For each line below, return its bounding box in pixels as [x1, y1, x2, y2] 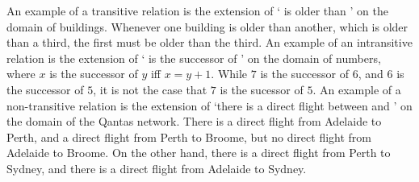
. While [211, 65, 248, 82]
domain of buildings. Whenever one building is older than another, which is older [6, 18, 409, 35]
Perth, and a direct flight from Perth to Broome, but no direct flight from [6, 128, 372, 145]
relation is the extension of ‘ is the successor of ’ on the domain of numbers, [6, 49, 381, 66]
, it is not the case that [93, 81, 207, 97]
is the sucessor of [220, 81, 304, 97]
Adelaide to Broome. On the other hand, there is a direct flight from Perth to [6, 144, 391, 161]
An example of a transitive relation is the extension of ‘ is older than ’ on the [6, 2, 388, 19]
